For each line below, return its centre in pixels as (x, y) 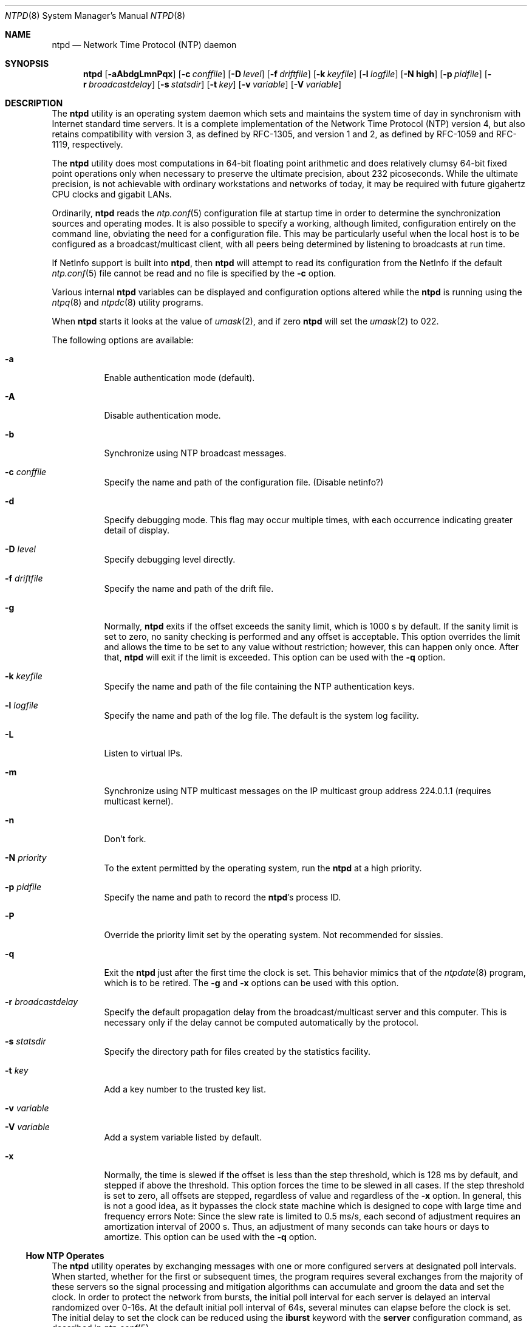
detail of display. (137, 530)
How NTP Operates (65, 1256)
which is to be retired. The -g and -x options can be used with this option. (251, 983)
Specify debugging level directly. (170, 559)
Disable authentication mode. (162, 415)
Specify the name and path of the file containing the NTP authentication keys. (259, 686)
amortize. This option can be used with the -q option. (210, 1237)
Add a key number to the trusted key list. (185, 1089)
